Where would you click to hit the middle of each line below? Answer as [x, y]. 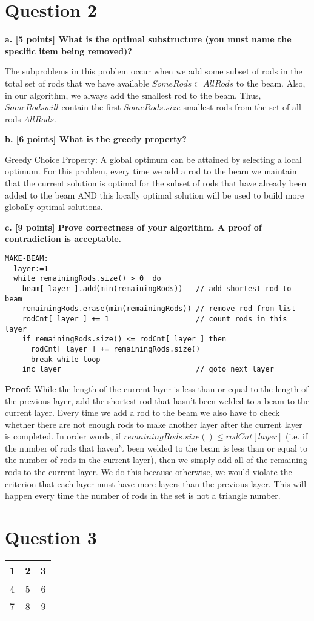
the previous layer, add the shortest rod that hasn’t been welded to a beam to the [157, 400]
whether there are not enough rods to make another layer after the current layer [154, 424]
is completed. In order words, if [63, 436]
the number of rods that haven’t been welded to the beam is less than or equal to [156, 448]
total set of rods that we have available [77, 83]
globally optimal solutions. [54, 207]
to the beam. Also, [271, 83]
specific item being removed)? [68, 51]
